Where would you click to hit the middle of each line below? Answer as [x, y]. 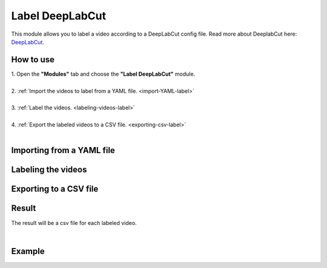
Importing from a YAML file [63, 150]
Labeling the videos [49, 170]
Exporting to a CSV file [55, 189]
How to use [33, 60]
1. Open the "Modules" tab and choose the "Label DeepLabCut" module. [103, 74]
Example [28, 251]
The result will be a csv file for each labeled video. [74, 223]
